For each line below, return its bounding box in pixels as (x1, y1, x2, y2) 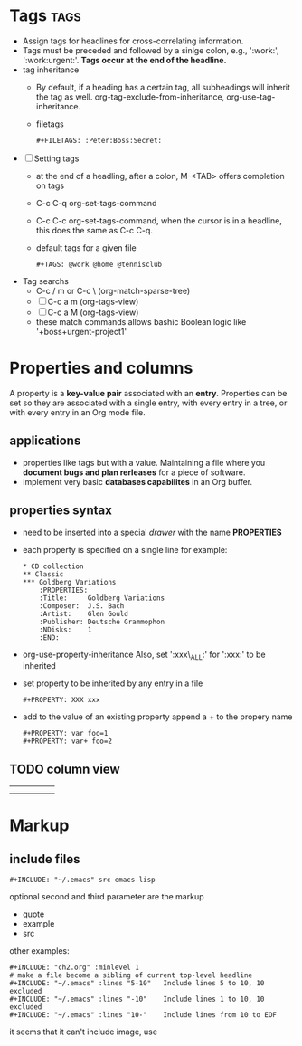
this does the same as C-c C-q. (35, 224, 154, 235)
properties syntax (9, 503, 113, 518)
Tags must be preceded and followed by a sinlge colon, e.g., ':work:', (22, 44, 279, 55)
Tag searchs (22, 275, 70, 286)
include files (9, 851, 80, 867)
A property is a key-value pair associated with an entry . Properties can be (9, 387, 288, 398)
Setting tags (33, 153, 80, 164)
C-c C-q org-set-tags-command (35, 197, 157, 208)
